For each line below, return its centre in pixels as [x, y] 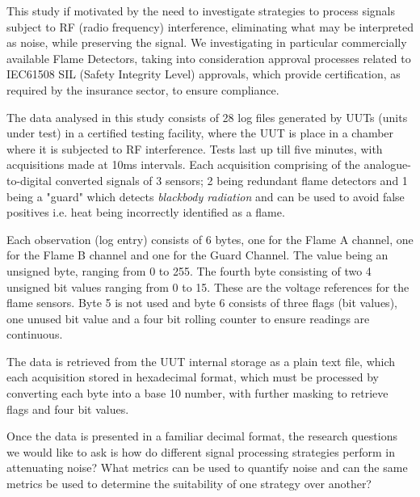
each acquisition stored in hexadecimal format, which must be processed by [193, 377]
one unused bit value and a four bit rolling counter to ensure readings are [188, 318]
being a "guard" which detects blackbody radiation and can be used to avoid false [206, 196]
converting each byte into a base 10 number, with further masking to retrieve [197, 393]
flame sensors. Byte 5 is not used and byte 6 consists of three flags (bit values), [202, 303]
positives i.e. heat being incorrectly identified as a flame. [146, 212]
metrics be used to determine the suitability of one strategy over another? [189, 484]
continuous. [35, 334]
